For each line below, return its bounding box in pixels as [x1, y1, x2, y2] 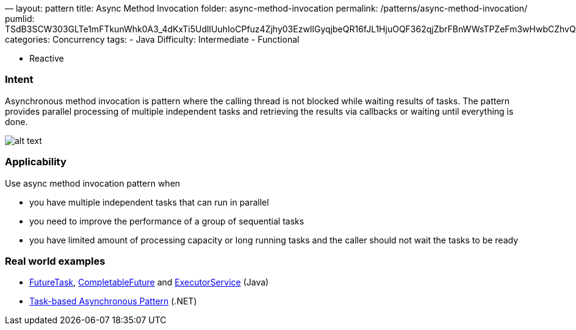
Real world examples [5, 254, 106, 267]
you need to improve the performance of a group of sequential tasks [29, 215, 304, 226]
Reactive [29, 53, 64, 63]
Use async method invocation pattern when [5, 178, 181, 188]
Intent [5, 73, 34, 86]
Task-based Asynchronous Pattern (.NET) [29, 296, 197, 307]
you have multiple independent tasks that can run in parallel [29, 196, 269, 207]
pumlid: [5, 13, 35, 24]
